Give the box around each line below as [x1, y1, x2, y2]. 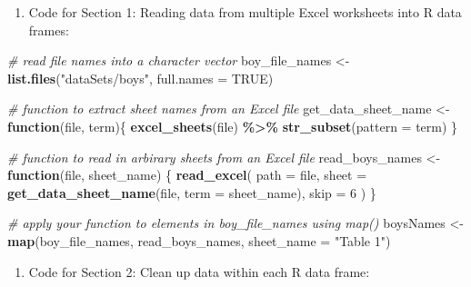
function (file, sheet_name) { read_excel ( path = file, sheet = [7, 165, 367, 184]
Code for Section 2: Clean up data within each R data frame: [28, 262, 370, 281]
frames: [28, 20, 69, 39]
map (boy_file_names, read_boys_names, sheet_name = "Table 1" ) [7, 231, 391, 250]
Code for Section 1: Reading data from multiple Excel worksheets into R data [28, 3, 462, 21]
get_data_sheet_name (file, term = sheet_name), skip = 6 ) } [7, 183, 376, 202]
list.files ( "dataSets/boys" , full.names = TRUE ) [7, 68, 274, 87]
